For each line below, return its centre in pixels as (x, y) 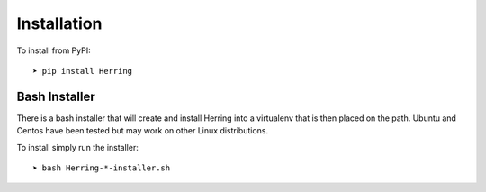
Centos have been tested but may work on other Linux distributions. (143, 131)
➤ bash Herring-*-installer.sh (102, 168)
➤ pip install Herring (83, 71)
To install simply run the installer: (77, 147)
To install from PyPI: (54, 50)
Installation (59, 23)
